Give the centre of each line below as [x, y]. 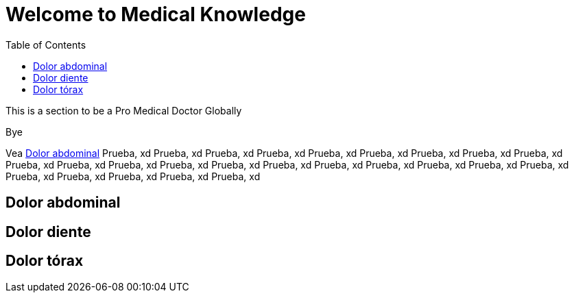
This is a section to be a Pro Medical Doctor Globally [124, 110]
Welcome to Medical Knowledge [156, 14]
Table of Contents [46, 45]
